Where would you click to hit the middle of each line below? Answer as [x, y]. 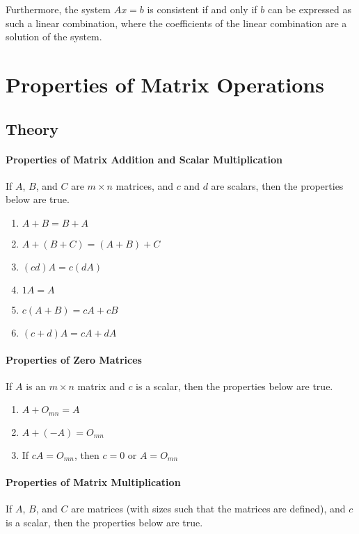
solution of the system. [54, 37]
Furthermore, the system [58, 9]
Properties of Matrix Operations [165, 84]
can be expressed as [309, 9]
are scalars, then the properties [277, 185]
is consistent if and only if [202, 9]
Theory [32, 128]
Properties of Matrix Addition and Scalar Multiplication [144, 159]
